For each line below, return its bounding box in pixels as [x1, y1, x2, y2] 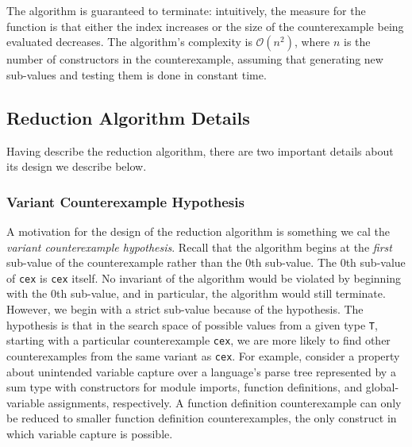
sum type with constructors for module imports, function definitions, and [6, 379, 363, 395]
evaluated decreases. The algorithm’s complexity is [6, 33, 252, 50]
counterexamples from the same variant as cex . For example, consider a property [6, 347, 400, 364]
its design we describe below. [6, 158, 147, 175]
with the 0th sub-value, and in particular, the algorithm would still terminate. [6, 285, 386, 302]
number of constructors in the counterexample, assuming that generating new [6, 51, 383, 67]
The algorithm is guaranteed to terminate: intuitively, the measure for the [6, 2, 366, 18]
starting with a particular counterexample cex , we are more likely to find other [6, 332, 391, 349]
